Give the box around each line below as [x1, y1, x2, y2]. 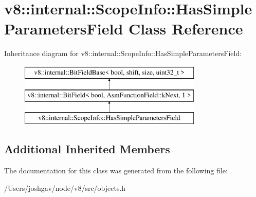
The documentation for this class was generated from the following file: [4, 165, 228, 176]
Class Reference [129, 18, 243, 39]
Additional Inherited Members [4, 141, 170, 157]
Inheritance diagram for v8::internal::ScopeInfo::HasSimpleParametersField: [4, 48, 242, 59]
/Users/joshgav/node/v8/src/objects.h [4, 182, 126, 193]
